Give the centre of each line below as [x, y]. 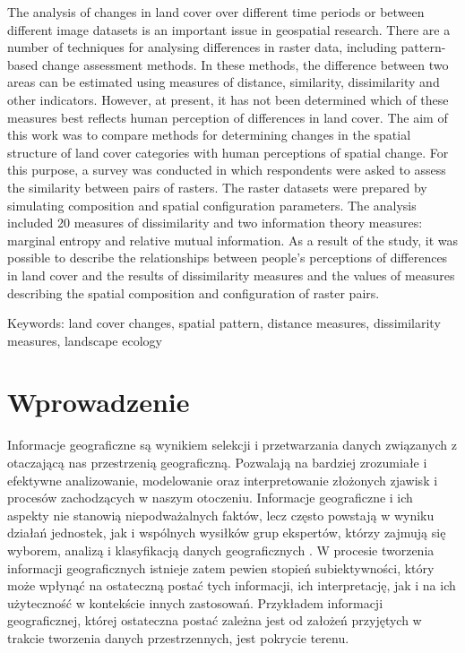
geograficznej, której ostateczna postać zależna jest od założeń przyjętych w [215, 620]
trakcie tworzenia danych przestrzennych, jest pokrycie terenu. [178, 637]
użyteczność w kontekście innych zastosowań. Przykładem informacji [195, 602]
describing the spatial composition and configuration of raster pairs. [194, 292]
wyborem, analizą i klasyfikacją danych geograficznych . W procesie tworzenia [221, 550]
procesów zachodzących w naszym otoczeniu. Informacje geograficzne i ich [210, 498]
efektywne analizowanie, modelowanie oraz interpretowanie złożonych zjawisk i [223, 480]
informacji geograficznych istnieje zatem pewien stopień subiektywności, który [221, 567]
